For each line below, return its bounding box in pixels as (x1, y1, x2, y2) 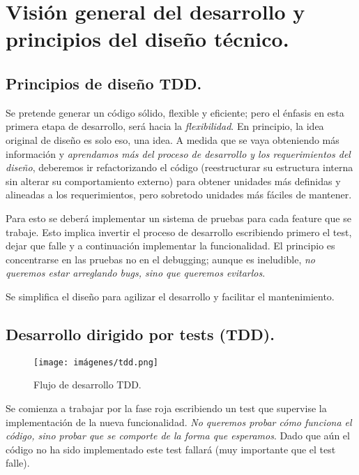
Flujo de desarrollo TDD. (33, 377, 142, 392)
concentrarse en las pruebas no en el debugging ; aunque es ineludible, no (6, 251, 316, 266)
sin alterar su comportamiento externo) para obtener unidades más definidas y (6, 173, 341, 188)
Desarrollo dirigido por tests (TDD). (6, 323, 275, 344)
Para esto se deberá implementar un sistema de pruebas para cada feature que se (6, 210, 351, 225)
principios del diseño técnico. (6, 24, 289, 53)
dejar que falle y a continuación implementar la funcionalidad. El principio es (6, 238, 335, 253)
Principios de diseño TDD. (6, 72, 202, 94)
